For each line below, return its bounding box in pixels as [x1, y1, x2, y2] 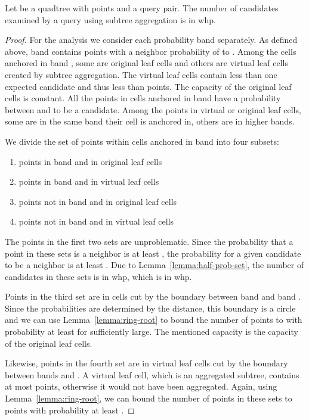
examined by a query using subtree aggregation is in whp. [5, 13, 216, 26]
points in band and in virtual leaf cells [18, 175, 159, 188]
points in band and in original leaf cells [18, 155, 162, 167]
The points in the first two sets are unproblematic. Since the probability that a [5, 235, 293, 247]
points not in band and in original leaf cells [18, 195, 177, 207]
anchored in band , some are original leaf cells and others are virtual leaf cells [5, 57, 288, 69]
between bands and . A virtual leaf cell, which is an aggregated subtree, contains [5, 368, 299, 381]
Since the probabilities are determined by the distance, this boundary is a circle [5, 301, 296, 314]
